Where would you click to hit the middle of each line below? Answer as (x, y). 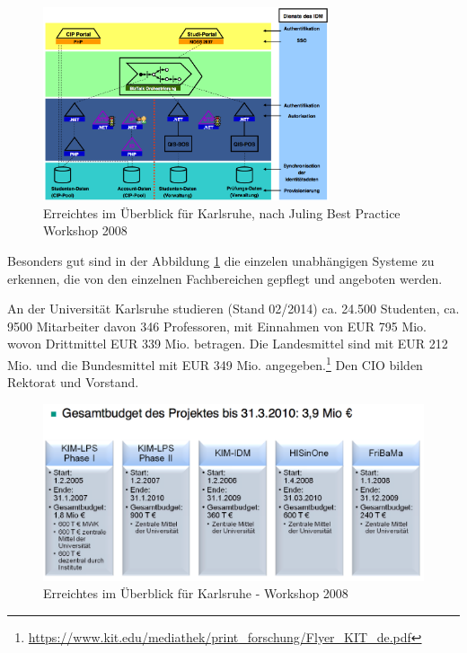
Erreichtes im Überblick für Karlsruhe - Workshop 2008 (196, 593)
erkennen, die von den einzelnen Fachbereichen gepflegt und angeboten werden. (225, 278)
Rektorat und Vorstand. (73, 382)
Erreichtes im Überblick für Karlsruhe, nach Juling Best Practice (222, 212)
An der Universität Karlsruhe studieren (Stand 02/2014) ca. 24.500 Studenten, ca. (233, 309)
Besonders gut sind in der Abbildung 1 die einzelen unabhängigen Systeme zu (221, 261)
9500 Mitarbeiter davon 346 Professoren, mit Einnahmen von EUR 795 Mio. (217, 326)
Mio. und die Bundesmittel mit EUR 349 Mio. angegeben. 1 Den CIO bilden (215, 363)
